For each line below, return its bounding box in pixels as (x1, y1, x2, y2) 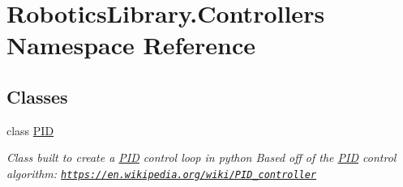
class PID (6, 121, 54, 138)
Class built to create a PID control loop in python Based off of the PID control (6, 149, 397, 166)
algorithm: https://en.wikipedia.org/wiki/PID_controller (6, 164, 317, 181)
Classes (6, 83, 68, 108)
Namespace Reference (6, 28, 255, 62)
